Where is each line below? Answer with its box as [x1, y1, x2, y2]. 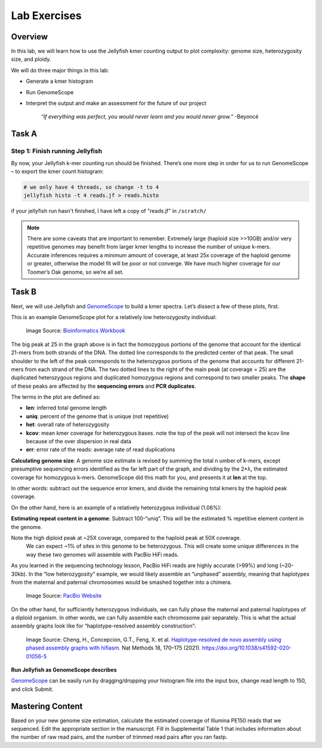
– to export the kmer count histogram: [11, 168, 104, 175]
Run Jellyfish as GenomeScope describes [11, 666, 117, 673]
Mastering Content [11, 701, 83, 711]
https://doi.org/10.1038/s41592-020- [202, 644, 292, 651]
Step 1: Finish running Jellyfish [11, 147, 103, 155]
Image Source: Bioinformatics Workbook [26, 327, 125, 334]
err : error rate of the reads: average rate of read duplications [26, 446, 175, 453]
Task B [11, 287, 37, 297]
